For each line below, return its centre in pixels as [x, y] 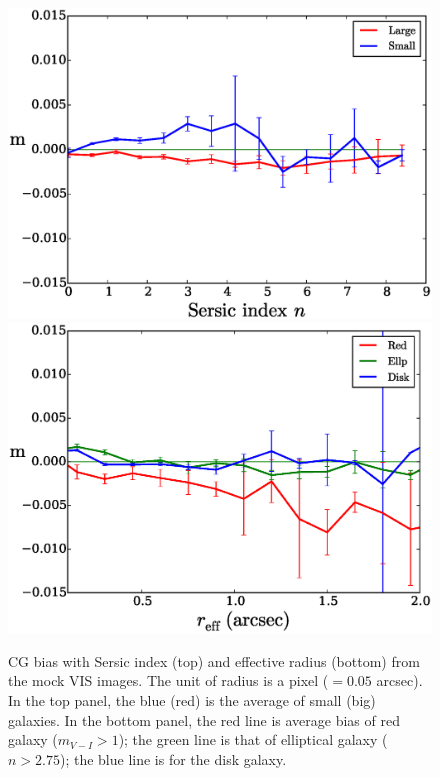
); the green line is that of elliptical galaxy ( [253, 739]
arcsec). [399, 680]
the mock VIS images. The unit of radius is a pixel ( [168, 680]
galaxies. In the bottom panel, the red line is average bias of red [204, 719]
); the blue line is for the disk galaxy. [173, 758]
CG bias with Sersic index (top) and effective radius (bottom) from [214, 660]
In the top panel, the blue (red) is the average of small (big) [192, 700]
